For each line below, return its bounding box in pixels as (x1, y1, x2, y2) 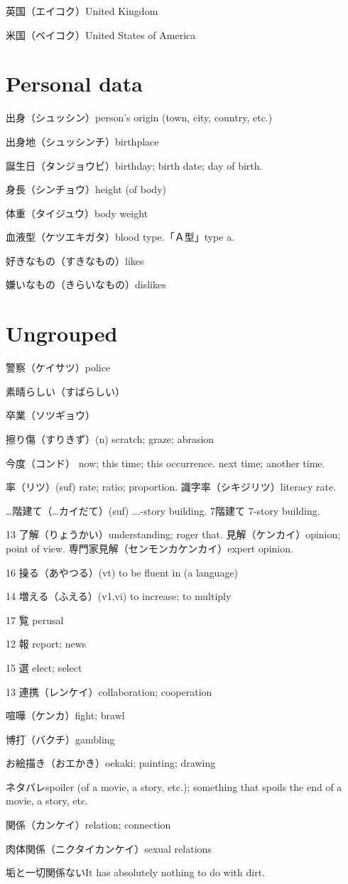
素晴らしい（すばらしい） (6, 383, 125, 398)
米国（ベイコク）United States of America (6, 27, 196, 42)
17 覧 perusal (6, 612, 64, 627)
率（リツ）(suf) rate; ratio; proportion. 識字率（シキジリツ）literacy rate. (6, 479, 337, 494)
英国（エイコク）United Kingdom (6, 4, 158, 18)
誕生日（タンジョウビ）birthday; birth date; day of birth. (6, 158, 263, 173)
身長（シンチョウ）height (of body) (6, 182, 166, 197)
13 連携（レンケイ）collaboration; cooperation (6, 684, 212, 699)
